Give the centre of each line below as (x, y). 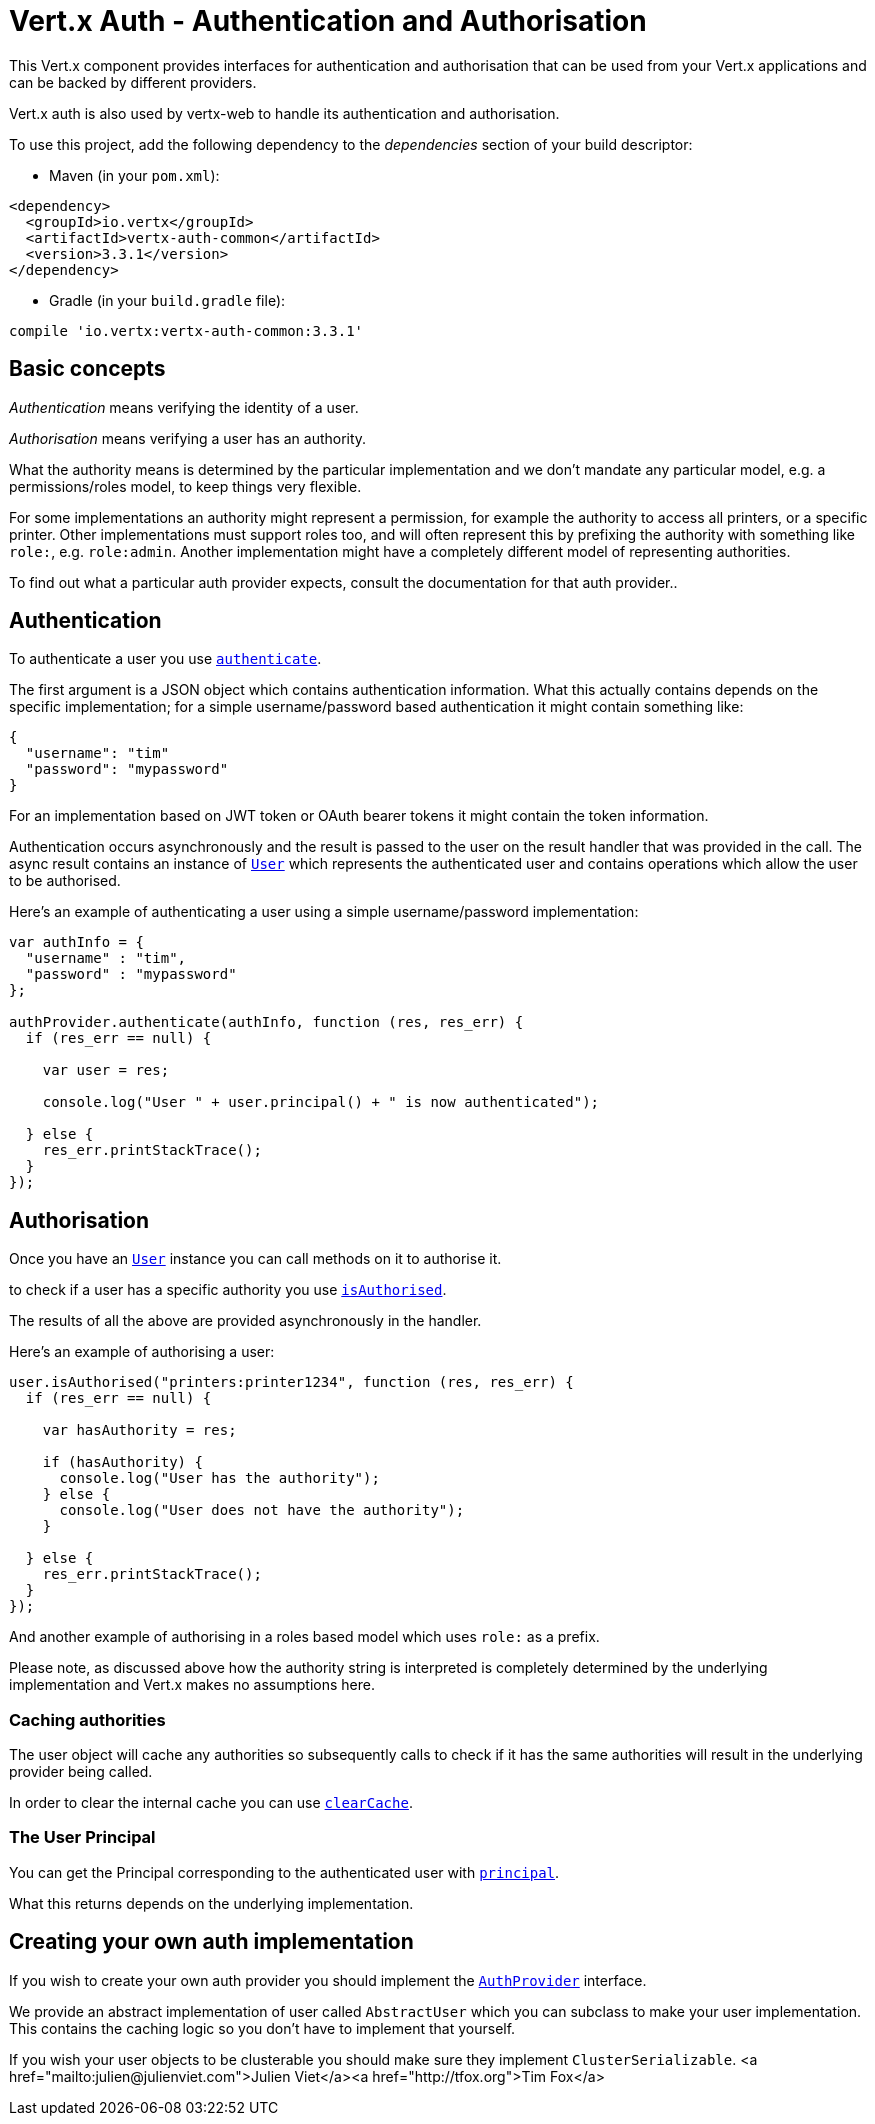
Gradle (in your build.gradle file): (167, 300)
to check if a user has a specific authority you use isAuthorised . (228, 1290)
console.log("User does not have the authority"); (262, 1510)
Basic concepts (87, 369)
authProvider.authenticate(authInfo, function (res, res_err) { (266, 1022)
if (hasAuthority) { (122, 1462)
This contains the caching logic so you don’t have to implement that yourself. (262, 2028)
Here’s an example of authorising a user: (142, 1352)
